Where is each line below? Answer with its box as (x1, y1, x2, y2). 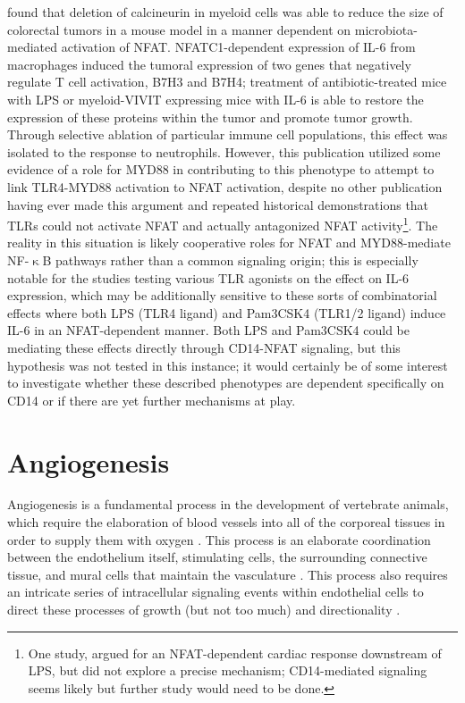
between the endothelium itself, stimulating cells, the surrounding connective (7, 548, 427, 566)
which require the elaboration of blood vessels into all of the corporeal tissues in (7, 513, 445, 531)
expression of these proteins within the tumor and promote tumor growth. (7, 107, 413, 126)
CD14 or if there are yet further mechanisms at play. (7, 390, 296, 409)
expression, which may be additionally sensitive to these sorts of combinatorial (7, 286, 437, 305)
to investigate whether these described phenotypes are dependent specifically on (7, 373, 444, 392)
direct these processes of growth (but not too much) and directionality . (7, 600, 401, 618)
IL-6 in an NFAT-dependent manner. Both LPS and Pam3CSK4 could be (7, 321, 410, 339)
